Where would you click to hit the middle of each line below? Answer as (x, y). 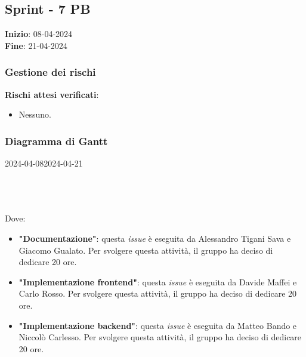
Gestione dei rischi (50, 72)
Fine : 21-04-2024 (36, 45)
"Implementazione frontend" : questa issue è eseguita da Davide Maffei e (158, 281)
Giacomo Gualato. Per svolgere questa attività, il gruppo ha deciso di (146, 250)
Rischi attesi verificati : (52, 94)
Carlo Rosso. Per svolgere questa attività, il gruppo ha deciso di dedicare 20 (158, 293)
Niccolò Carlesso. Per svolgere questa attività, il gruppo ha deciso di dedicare (160, 337)
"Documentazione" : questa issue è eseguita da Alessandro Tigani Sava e (155, 238)
